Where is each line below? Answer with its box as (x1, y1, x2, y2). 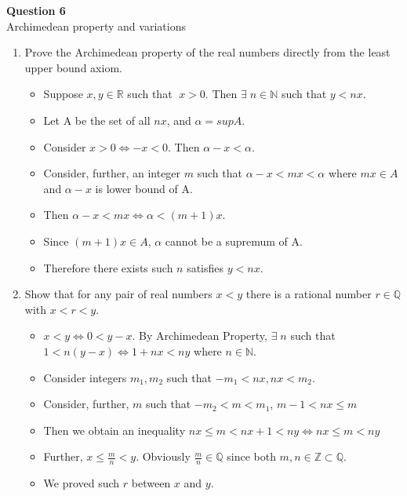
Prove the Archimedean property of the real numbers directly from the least (24, 44, 391, 60)
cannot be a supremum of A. (165, 232, 303, 249)
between (131, 475, 171, 491)
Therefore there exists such (43, 259, 173, 275)
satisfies (187, 259, 224, 275)
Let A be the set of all (43, 111, 151, 128)
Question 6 (6, 2, 66, 18)
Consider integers (43, 369, 127, 385)
